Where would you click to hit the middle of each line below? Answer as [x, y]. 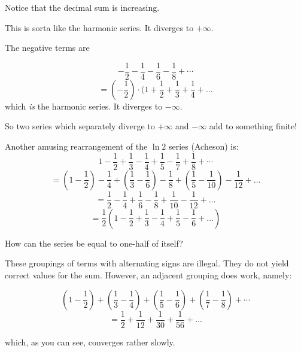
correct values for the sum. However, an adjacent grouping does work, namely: [148, 274]
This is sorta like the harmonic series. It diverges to [99, 27]
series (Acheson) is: [204, 146]
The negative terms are [47, 48]
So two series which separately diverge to [80, 126]
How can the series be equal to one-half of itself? [94, 243]
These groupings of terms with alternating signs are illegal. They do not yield [147, 263]
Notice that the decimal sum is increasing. [82, 7]
